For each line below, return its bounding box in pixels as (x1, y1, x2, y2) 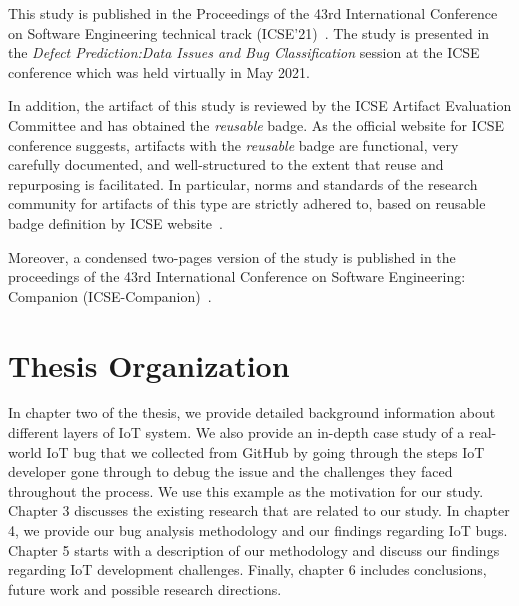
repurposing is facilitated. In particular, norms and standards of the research (8, 173, 478, 194)
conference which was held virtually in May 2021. (8, 61, 310, 82)
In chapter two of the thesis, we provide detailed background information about (8, 402, 496, 423)
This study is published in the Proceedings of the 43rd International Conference (8, 3, 498, 23)
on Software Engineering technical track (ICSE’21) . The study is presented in (8, 22, 490, 43)
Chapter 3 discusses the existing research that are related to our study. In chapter (8, 500, 510, 521)
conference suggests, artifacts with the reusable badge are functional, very (8, 134, 459, 155)
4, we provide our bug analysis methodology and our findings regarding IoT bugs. (8, 520, 508, 540)
